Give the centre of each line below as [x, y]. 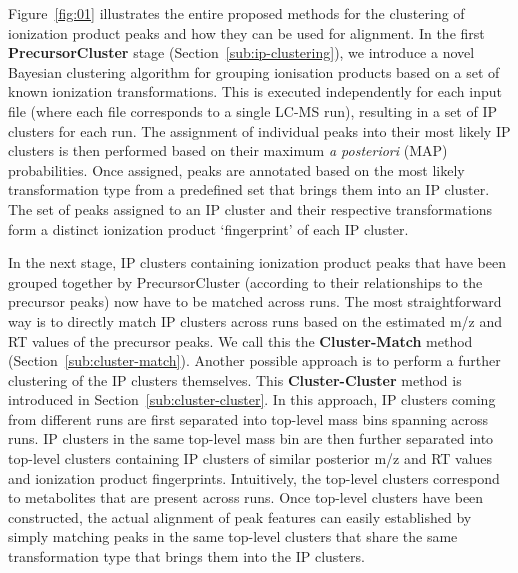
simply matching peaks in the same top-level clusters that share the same [233, 536]
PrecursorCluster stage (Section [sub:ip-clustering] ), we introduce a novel [241, 52]
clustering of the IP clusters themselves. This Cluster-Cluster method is [235, 379]
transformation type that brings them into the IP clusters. [186, 556]
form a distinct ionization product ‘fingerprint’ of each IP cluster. [208, 228]
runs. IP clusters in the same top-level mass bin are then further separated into [251, 438]
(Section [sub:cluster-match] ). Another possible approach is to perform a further [254, 360]
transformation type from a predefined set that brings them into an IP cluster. [249, 189]
